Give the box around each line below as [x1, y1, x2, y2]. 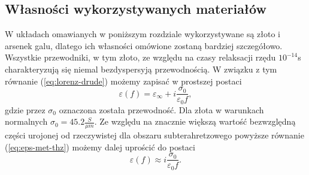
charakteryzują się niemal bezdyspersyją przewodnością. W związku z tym [5, 62, 277, 75]
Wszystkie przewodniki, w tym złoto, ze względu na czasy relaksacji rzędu [5, 51, 276, 64]
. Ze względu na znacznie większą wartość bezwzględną [94, 115, 296, 128]
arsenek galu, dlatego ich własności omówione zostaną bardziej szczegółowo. [5, 39, 283, 52]
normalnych [5, 115, 48, 128]
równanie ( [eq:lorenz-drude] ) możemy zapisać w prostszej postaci [5, 74, 242, 87]
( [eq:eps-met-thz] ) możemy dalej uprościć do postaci [5, 140, 195, 153]
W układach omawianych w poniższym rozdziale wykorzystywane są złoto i [5, 28, 280, 40]
